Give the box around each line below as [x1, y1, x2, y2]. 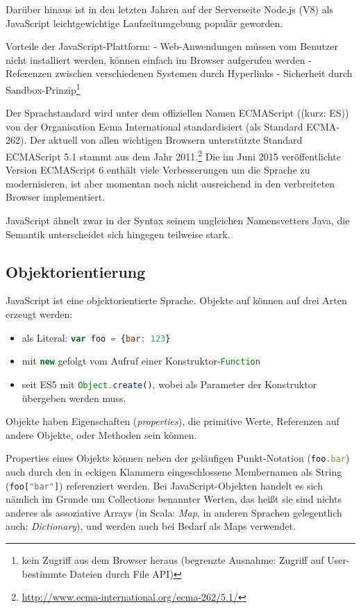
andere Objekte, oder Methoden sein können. [6, 427, 197, 442]
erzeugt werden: [6, 307, 73, 322]
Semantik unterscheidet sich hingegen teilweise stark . [6, 226, 230, 241]
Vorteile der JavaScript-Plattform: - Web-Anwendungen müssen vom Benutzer [6, 39, 338, 53]
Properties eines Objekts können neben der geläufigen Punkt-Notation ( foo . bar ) [6, 451, 350, 465]
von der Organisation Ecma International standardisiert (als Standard [6, 119, 303, 133]
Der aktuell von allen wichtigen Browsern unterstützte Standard [29, 133, 303, 147]
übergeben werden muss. [22, 390, 126, 405]
